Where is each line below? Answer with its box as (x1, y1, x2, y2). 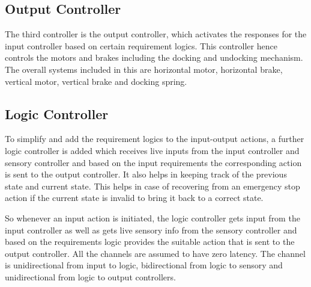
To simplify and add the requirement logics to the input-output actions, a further (5, 132, 304, 145)
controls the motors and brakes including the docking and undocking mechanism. (5, 51, 303, 64)
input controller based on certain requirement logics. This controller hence (5, 39, 277, 52)
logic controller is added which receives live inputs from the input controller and (5, 144, 300, 156)
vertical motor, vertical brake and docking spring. (5, 75, 187, 87)
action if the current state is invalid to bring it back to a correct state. (5, 191, 264, 204)
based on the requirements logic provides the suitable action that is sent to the (5, 235, 295, 248)
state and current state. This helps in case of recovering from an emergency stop (5, 179, 300, 192)
